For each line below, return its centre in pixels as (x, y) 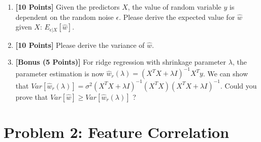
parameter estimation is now (60, 73)
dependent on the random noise (64, 17)
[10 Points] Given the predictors (68, 7)
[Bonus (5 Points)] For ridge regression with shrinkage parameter (121, 62)
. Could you (239, 85)
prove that (32, 96)
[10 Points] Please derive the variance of (80, 45)
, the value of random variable (174, 7)
